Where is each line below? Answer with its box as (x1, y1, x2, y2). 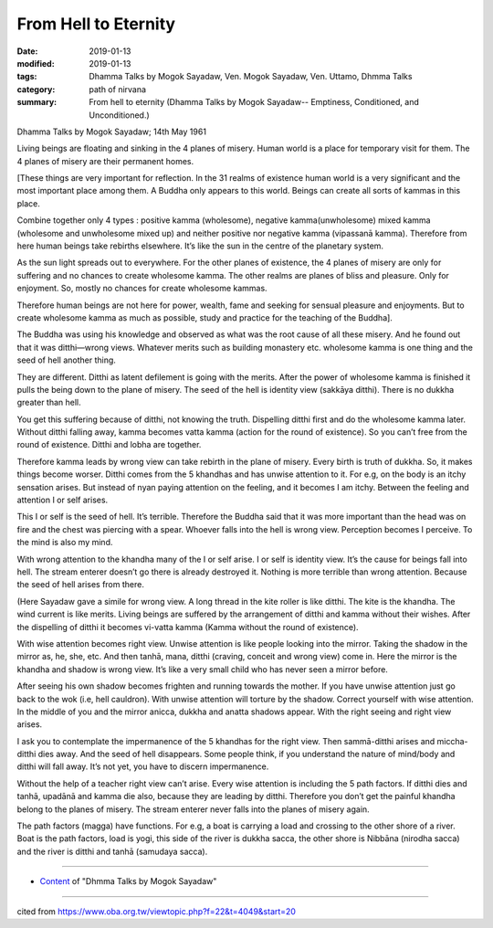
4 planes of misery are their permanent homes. (16, 155, 194, 166)
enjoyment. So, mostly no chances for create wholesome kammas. (16, 283, 268, 294)
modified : (16, 58, 55, 69)
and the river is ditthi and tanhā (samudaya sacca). (16, 846, 208, 857)
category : (16, 83, 56, 95)
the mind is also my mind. (16, 537, 113, 548)
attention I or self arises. (16, 494, 109, 506)
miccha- (436, 735, 469, 746)
